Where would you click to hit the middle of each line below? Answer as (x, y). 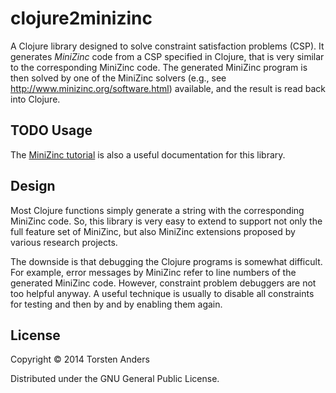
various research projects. (64, 242)
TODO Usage (51, 130)
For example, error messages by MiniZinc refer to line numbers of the (153, 272)
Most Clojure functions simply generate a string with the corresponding (157, 210)
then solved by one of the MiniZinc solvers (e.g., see (118, 78)
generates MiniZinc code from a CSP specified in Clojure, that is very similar (167, 56)
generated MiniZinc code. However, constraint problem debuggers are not (163, 283)
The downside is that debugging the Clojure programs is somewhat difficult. (166, 261)
